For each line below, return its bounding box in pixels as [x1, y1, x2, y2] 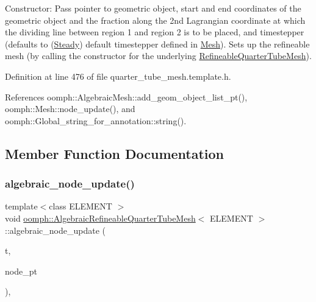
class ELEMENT [49, 200, 112, 212]
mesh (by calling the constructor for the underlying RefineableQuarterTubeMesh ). [5, 49, 312, 62]
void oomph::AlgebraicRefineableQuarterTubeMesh [5, 211, 196, 224]
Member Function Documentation [5, 144, 224, 163]
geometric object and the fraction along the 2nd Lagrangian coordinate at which [5, 13, 306, 26]
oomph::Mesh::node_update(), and [5, 102, 135, 115]
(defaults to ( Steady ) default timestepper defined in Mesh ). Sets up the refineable [5, 37, 310, 50]
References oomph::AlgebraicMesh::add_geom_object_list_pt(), [5, 90, 248, 103]
